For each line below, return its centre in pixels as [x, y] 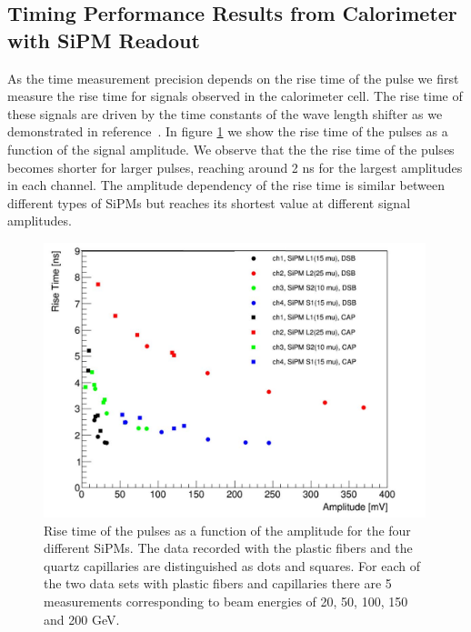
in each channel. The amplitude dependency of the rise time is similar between [226, 185]
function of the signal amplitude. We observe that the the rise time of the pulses [231, 149]
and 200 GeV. [82, 619]
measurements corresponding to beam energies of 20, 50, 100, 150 [226, 601]
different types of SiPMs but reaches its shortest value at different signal [209, 202]
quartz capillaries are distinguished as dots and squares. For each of [232, 565]
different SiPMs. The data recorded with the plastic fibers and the [228, 548]
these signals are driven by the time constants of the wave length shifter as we [225, 113]
